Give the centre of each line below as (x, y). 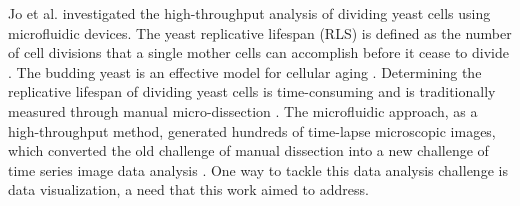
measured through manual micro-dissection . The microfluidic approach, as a (243, 110)
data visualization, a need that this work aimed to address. (188, 189)
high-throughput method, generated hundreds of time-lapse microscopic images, (252, 130)
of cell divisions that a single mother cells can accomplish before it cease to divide (258, 52)
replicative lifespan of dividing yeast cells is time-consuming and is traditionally (252, 91)
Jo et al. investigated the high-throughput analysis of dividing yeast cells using (249, 13)
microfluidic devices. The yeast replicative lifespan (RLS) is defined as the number (260, 32)
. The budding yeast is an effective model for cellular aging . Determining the (245, 71)
